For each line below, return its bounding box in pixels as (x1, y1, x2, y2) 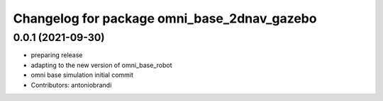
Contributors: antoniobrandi (30, 81, 112, 89)
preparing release (30, 51, 83, 59)
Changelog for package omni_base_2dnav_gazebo (13, 11, 317, 26)
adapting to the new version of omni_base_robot (30, 61, 173, 69)
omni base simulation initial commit (30, 71, 134, 79)
